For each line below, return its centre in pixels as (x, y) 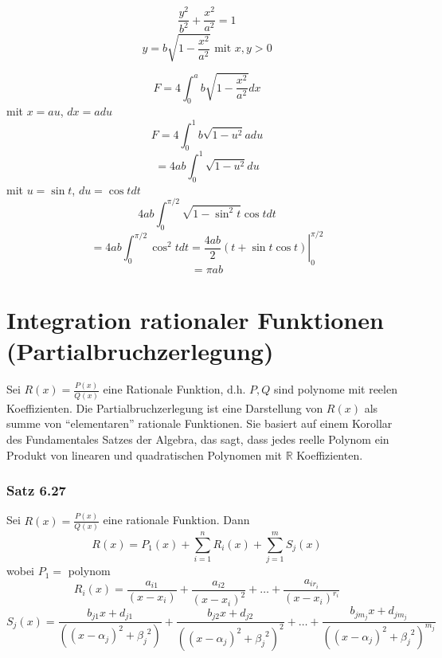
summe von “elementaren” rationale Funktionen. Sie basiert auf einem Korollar (199, 423)
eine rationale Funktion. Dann (176, 520)
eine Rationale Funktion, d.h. (174, 389)
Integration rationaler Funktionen (195, 320)
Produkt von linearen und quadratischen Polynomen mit (144, 454)
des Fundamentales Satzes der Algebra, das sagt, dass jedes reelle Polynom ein (198, 439)
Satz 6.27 (36, 490)
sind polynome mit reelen (336, 389)
